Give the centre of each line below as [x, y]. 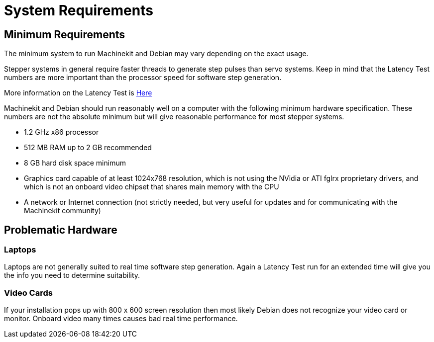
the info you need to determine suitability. [72, 275]
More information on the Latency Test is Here [78, 93]
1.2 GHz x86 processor [61, 132]
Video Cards [28, 293]
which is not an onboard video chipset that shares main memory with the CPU [152, 187]
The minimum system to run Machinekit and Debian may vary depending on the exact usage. [156, 54]
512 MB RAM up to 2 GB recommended [88, 148]
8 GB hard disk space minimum [75, 163]
